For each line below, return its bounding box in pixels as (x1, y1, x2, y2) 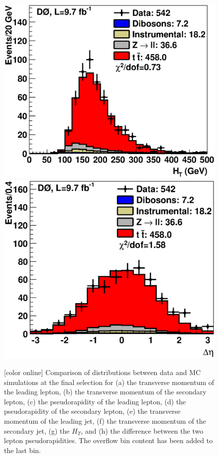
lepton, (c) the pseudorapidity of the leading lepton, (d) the (4, 396, 186, 406)
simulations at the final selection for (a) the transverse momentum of (4, 377, 215, 387)
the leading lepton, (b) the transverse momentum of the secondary (4, 386, 207, 397)
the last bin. (4, 445, 41, 455)
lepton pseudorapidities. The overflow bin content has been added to (4, 435, 213, 446)
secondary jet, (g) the (4, 425, 70, 436)
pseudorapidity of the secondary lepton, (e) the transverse (4, 406, 181, 416)
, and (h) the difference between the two (81, 425, 204, 436)
